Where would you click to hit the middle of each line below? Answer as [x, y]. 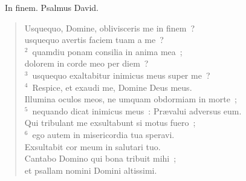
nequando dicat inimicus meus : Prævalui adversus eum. [137, 110]
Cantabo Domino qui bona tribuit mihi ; [100, 158]
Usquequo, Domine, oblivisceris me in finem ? [110, 28]
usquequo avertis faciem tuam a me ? [94, 40]
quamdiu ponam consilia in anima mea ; [107, 51]
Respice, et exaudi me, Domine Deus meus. [112, 87]
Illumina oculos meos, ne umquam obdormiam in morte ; [131, 99]
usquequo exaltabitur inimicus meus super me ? [121, 75]
